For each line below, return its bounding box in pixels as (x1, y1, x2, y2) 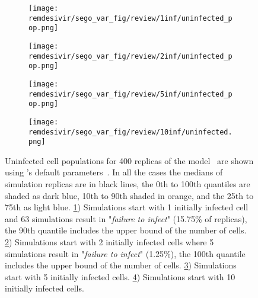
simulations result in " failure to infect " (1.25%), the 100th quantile (5, 247, 246, 259)
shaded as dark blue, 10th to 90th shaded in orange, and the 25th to (5, 189, 254, 201)
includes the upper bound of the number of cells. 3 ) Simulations (5, 259, 237, 271)
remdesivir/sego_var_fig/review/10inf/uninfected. (28, 127, 232, 136)
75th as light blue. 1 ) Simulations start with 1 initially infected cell (5, 201, 249, 213)
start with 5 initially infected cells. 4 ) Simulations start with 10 (5, 270, 235, 283)
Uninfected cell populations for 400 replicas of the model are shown (5, 154, 254, 166)
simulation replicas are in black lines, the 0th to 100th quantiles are (5, 178, 250, 190)
